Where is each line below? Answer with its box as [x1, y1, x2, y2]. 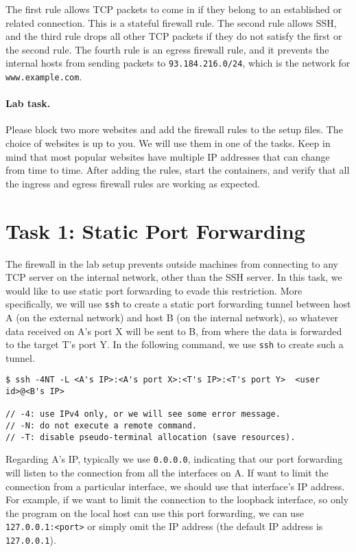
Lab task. [5, 96, 51, 111]
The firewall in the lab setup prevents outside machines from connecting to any [5, 256, 338, 271]
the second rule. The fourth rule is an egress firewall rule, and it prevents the [5, 42, 329, 56]
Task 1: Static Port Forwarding [5, 216, 305, 244]
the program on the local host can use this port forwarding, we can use [5, 505, 304, 520]
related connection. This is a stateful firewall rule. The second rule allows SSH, [5, 15, 337, 30]
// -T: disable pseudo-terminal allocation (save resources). [5, 432, 296, 442]
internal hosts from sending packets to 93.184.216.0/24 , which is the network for [5, 56, 351, 70]
